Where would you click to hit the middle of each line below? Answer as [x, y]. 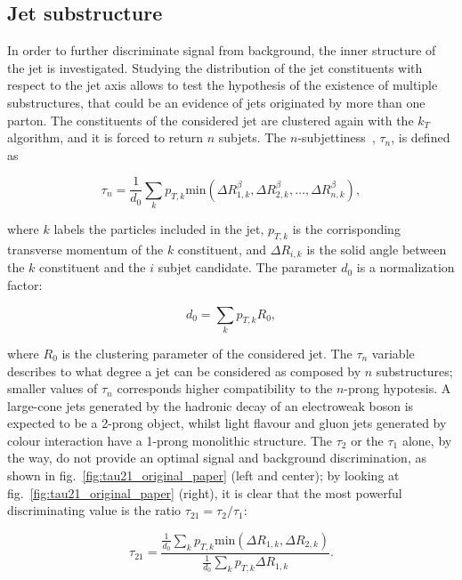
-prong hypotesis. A [397, 388]
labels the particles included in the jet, [159, 229]
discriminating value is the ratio [94, 510]
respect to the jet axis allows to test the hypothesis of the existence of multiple [223, 85]
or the [367, 440]
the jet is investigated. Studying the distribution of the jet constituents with [215, 67]
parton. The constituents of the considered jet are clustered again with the [211, 120]
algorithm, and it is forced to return [105, 137]
